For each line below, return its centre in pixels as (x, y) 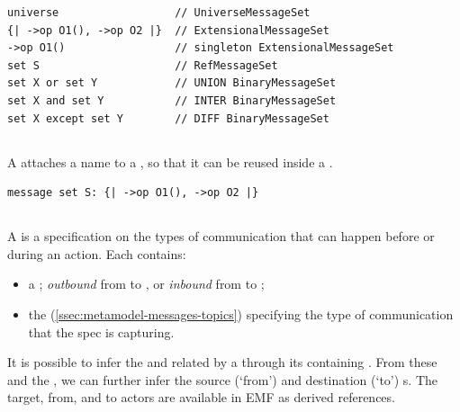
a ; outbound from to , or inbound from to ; (146, 284)
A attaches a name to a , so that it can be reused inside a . (170, 161)
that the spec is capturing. (101, 331)
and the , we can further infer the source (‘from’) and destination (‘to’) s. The (223, 379)
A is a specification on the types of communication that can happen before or (221, 236)
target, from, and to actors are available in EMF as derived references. (201, 397)
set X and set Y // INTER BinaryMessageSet (172, 100)
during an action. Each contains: (97, 253)
